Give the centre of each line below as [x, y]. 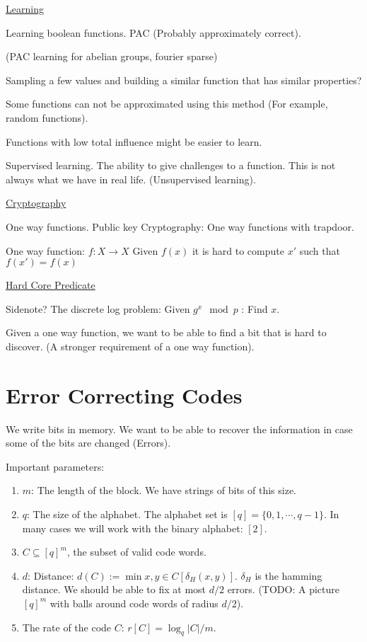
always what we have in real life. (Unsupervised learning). [131, 179]
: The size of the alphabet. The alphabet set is [127, 514]
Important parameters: [55, 466]
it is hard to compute [238, 250]
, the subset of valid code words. [136, 552]
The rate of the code [67, 627]
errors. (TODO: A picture [283, 589]
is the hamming [289, 575]
